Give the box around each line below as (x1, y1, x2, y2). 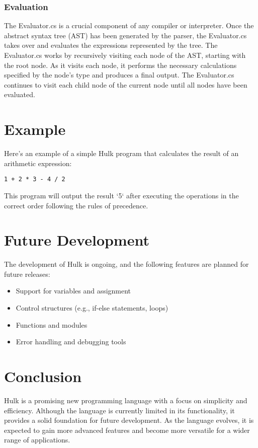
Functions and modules (16, 319, 88, 330)
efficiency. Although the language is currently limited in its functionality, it (4, 405, 235, 415)
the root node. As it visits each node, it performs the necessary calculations (4, 59, 237, 70)
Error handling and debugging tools (16, 336, 126, 347)
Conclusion (4, 366, 82, 386)
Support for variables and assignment (16, 285, 131, 296)
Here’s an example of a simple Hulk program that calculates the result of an (4, 148, 239, 159)
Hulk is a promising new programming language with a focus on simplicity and (4, 395, 247, 405)
